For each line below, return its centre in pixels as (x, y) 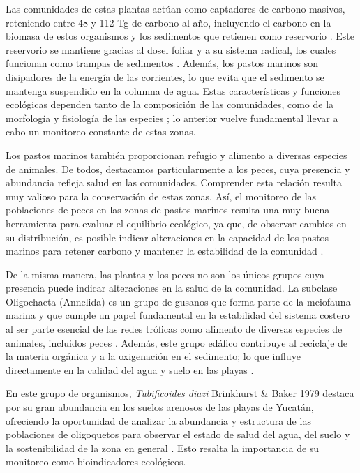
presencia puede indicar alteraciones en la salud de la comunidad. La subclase (172, 288)
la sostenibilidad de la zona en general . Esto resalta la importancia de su (163, 448)
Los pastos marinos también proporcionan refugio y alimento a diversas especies (177, 155)
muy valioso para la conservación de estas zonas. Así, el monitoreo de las (161, 196)
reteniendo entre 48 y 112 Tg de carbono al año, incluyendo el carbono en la (168, 22)
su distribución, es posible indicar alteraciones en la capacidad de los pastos (167, 237)
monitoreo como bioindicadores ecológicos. (96, 461)
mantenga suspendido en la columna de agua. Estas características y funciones (173, 90)
